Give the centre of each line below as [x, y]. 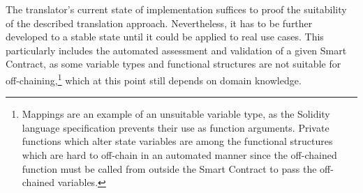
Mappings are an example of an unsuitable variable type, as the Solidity [176, 114]
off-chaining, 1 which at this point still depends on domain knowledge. [154, 79]
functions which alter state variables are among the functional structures [177, 141]
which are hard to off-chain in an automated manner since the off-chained [179, 155]
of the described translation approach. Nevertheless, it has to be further [159, 23]
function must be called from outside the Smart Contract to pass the [169, 168]
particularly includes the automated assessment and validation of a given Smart [176, 50]
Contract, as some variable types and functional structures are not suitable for [173, 64]
